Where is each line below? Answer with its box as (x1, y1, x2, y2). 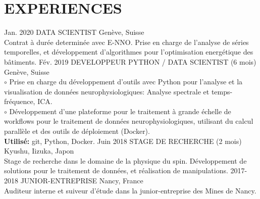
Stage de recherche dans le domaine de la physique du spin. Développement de (4, 155, 247, 166)
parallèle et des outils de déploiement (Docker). (4, 126, 150, 136)
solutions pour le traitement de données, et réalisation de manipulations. (4, 165, 228, 176)
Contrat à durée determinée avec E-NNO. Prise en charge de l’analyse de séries (4, 36, 249, 47)
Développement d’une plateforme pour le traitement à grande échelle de (9, 106, 231, 116)
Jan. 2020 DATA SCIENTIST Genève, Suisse (4, 27, 144, 37)
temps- (211, 86, 233, 96)
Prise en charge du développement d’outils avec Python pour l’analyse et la (9, 76, 243, 87)
